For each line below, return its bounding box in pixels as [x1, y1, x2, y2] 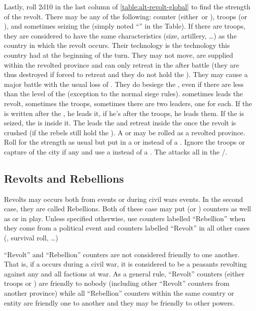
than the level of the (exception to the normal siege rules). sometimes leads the [4, 88, 243, 99]
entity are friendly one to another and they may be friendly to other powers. [4, 297, 235, 308]
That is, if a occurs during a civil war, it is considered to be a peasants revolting [4, 259, 247, 269]
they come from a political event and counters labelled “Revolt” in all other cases [4, 223, 250, 233]
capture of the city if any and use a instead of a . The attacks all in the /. [4, 146, 227, 156]
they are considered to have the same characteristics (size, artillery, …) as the [4, 30, 237, 40]
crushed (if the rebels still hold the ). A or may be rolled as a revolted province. [4, 127, 245, 137]
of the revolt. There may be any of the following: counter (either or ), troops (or [4, 11, 248, 21]
